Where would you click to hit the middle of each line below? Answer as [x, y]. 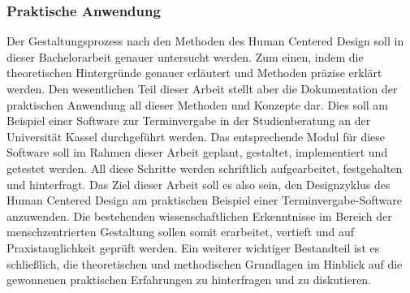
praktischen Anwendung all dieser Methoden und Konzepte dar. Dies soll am [198, 104]
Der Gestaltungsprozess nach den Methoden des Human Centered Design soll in [205, 41]
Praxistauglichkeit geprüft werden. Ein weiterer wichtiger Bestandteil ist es [193, 247]
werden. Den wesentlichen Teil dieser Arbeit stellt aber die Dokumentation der [202, 88]
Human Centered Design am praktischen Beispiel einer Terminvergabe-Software [204, 200]
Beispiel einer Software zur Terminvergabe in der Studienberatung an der [189, 121]
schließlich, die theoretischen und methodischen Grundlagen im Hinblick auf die [205, 263]
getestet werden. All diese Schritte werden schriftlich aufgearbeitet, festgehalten [205, 168]
